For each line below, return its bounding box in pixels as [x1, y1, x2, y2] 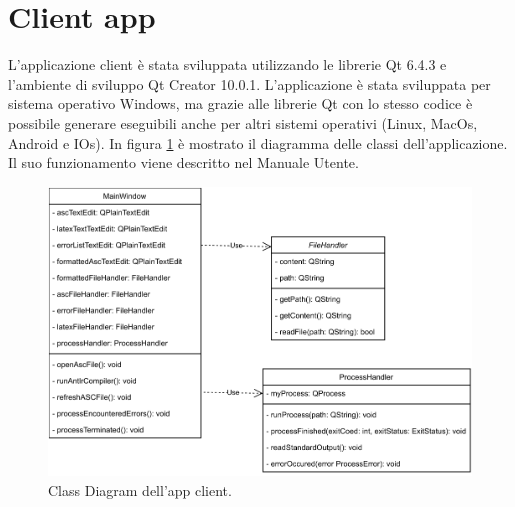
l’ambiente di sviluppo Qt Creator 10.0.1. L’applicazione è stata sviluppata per [8, 73, 491, 94]
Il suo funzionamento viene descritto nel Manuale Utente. [8, 152, 359, 173]
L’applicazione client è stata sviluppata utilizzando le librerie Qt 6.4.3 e [8, 54, 447, 75]
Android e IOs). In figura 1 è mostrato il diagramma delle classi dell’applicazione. [8, 132, 508, 153]
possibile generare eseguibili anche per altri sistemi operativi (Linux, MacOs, [8, 112, 478, 133]
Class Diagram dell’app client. [48, 479, 232, 500]
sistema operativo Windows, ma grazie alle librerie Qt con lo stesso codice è [8, 93, 473, 114]
